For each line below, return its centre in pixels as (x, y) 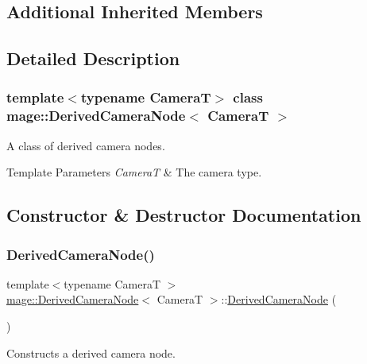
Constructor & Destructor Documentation (184, 215)
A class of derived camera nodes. (86, 145)
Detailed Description (93, 58)
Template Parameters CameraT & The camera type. (134, 172)
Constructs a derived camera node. (91, 352)
